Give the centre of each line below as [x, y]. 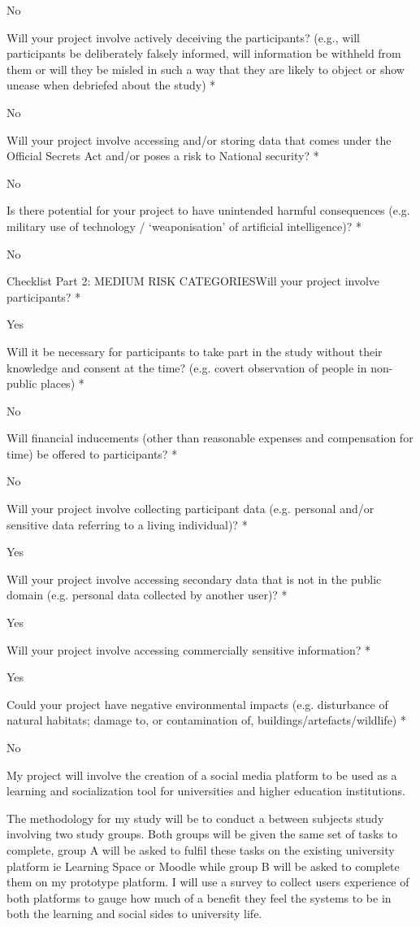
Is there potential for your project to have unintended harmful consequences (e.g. [208, 210]
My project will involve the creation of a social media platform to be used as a [202, 775]
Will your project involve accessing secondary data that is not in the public [194, 579]
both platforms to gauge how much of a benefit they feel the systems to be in [199, 897]
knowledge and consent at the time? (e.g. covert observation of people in [187, 367]
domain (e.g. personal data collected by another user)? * [147, 595]
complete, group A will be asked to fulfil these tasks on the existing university [201, 849]
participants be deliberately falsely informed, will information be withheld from [204, 53]
